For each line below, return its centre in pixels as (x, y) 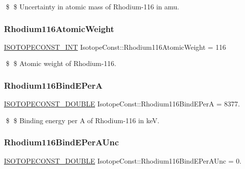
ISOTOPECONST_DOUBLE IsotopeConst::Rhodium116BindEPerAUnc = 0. (123, 160)
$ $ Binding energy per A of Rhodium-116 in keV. (82, 120)
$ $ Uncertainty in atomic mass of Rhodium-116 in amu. (92, 6)
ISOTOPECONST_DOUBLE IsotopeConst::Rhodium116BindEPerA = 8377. (122, 104)
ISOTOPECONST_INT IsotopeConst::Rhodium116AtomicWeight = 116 (115, 47)
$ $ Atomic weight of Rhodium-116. (61, 63)
